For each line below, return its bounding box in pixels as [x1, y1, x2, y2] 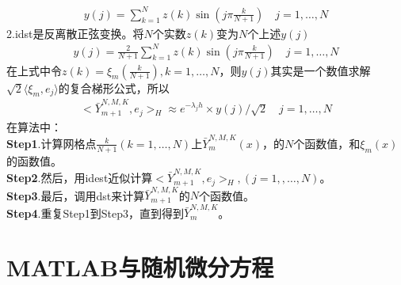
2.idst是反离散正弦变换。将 [6, 25, 144, 41]
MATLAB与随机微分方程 [6, 251, 274, 283]
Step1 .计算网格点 [6, 135, 97, 151]
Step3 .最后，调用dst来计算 [6, 187, 145, 203]
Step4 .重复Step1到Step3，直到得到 [6, 204, 184, 221]
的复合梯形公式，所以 [58, 79, 170, 96]
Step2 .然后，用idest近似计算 [6, 169, 153, 186]
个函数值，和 [293, 135, 361, 151]
